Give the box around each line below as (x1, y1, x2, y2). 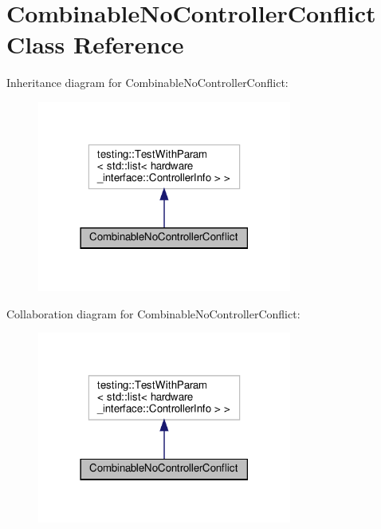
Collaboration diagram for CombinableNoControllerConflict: (6, 305, 300, 322)
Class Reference (6, 28, 184, 61)
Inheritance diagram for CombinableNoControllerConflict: (6, 74, 289, 91)
